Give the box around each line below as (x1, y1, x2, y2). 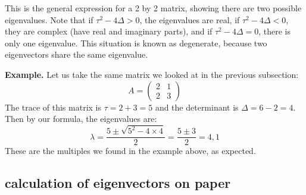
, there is (258, 25, 291, 37)
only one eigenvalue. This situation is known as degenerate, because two (5, 36, 267, 49)
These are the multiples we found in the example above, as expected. (5, 144, 256, 157)
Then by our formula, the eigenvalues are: (5, 112, 157, 125)
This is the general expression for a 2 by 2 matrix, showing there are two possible (5, 2, 302, 14)
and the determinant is (155, 100, 239, 113)
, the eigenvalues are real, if (139, 13, 240, 26)
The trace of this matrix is (5, 100, 101, 113)
